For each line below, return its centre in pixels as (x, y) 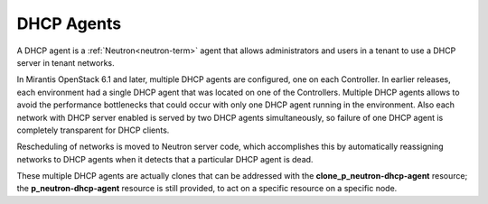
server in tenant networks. (66, 62)
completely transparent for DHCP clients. (93, 130)
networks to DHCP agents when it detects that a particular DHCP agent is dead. (165, 159)
